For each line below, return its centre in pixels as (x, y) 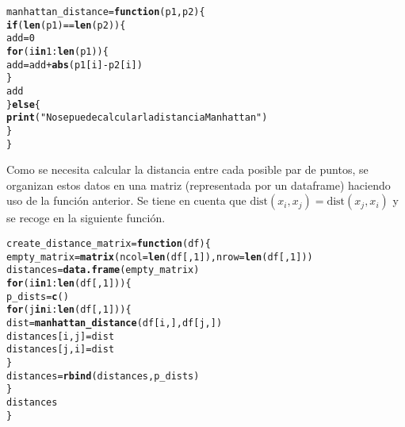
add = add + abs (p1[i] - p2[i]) (75, 65)
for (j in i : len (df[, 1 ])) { (69, 310)
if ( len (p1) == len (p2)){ (66, 25)
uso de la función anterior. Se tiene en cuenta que (126, 200)
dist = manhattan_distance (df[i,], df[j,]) (115, 323)
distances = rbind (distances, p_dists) (103, 376)
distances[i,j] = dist (61, 336)
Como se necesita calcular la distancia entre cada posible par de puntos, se (187, 169)
